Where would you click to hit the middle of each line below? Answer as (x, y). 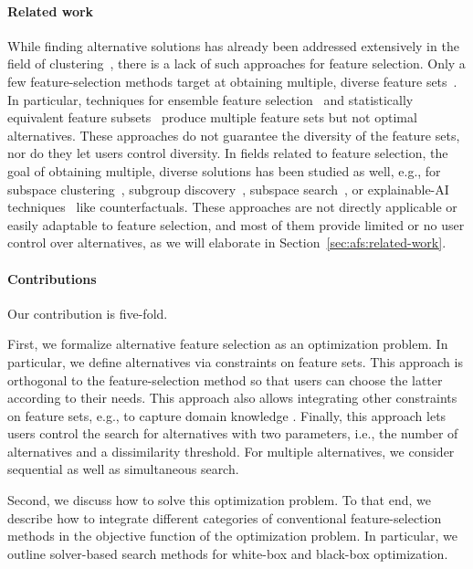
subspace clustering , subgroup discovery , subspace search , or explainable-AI (228, 189)
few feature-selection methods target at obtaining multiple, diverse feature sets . (232, 81)
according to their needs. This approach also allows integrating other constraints (232, 398)
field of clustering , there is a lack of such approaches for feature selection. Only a (236, 63)
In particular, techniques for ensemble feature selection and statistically (210, 99)
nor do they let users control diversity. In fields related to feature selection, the (228, 153)
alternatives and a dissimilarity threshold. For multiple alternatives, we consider (231, 451)
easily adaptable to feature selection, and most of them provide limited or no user (236, 224)
